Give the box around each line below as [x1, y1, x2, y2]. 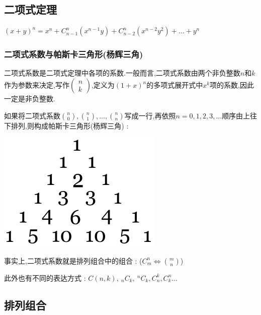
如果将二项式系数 [4, 110, 60, 120]
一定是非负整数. [4, 93, 55, 104]
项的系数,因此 [210, 80, 254, 90]
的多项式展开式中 [146, 80, 203, 90]
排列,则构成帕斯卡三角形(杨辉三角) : [11, 120, 129, 131]
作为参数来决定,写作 [4, 80, 69, 90]
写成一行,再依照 [124, 110, 176, 120]
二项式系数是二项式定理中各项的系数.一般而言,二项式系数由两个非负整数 [4, 68, 240, 78]
